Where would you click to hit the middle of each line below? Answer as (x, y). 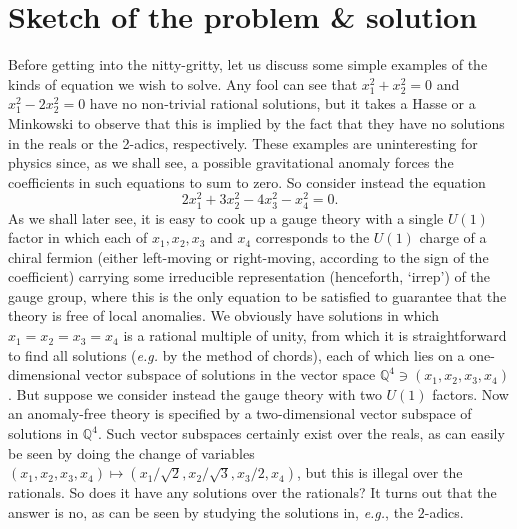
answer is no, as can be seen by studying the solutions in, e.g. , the (211, 511)
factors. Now (470, 393)
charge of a (453, 237)
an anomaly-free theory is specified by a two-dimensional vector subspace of (240, 413)
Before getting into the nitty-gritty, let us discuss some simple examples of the (248, 64)
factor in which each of (78, 237)
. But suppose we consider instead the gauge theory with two (195, 393)
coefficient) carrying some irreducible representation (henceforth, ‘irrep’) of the (249, 276)
